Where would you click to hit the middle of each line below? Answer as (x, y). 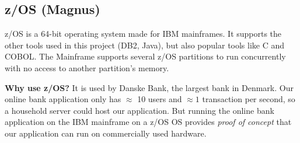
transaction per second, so (249, 99)
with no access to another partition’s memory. (87, 67)
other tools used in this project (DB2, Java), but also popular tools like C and (145, 45)
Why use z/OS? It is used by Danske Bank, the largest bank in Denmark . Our (149, 87)
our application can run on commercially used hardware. (106, 133)
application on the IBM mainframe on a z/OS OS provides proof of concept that (148, 122)
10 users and (160, 99)
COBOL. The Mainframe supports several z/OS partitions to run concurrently (145, 56)
